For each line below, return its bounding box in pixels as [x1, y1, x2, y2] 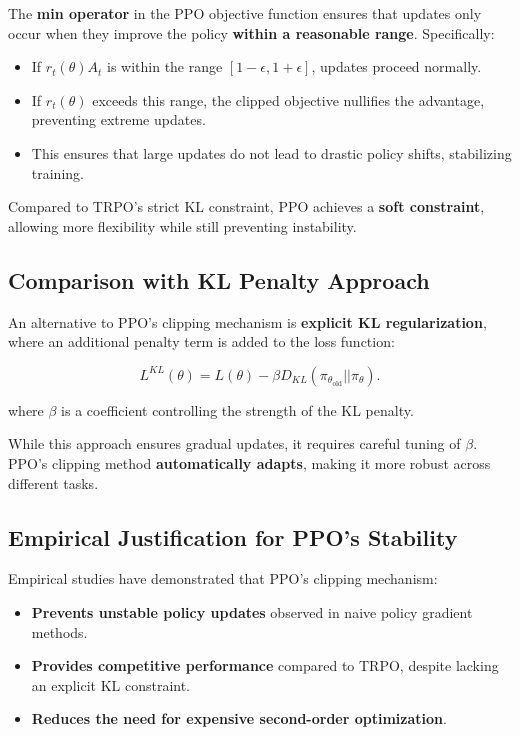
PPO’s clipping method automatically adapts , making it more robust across [8, 452, 491, 473]
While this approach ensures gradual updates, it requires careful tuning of [8, 433, 461, 454]
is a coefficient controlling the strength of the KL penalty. [61, 399, 414, 420]
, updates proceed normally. [311, 56, 482, 77]
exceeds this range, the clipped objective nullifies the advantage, [92, 89, 485, 110]
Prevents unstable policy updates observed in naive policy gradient [31, 601, 473, 622]
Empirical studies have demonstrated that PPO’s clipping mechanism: [8, 568, 438, 589]
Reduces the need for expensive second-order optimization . [31, 708, 447, 729]
